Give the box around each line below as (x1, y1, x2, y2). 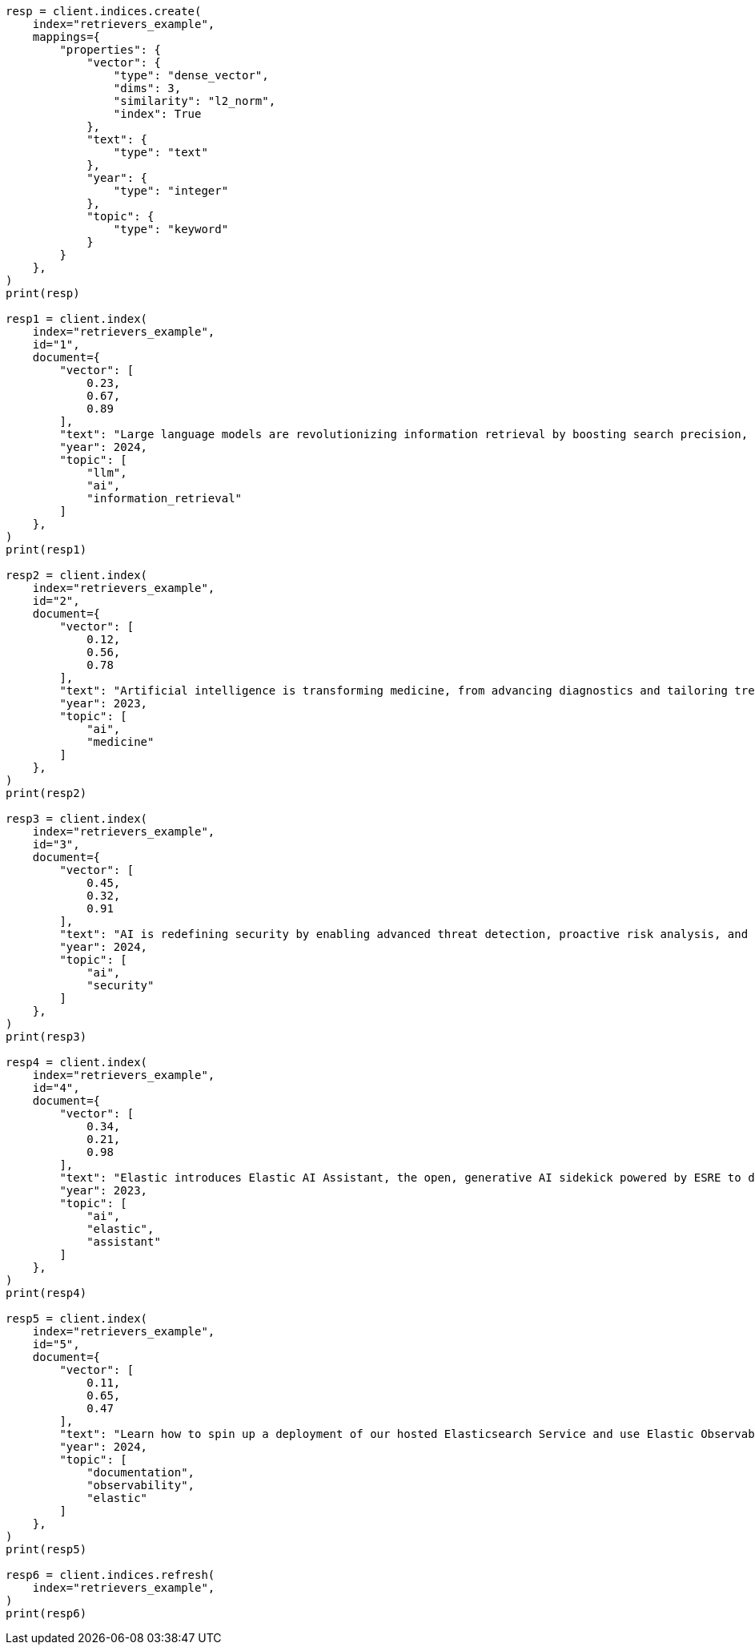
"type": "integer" (113, 184, 229, 197)
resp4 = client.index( (6, 1056, 148, 1069)
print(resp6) (6, 1607, 87, 1620)
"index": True (113, 107, 202, 120)
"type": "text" (113, 146, 208, 159)
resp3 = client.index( (6, 812, 148, 825)
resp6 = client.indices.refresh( (6, 1568, 215, 1581)
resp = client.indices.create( (6, 5, 202, 18)
